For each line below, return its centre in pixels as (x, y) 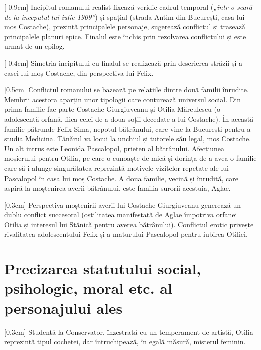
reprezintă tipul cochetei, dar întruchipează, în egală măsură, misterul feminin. (125, 342)
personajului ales (63, 308)
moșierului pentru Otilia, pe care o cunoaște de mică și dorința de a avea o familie (130, 158)
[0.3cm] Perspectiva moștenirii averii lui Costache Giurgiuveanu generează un (123, 204)
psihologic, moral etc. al (88, 288)
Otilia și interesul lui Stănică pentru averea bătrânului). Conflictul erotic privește (129, 224)
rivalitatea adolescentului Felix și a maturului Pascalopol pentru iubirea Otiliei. (126, 234)
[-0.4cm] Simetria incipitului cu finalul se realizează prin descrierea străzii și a (123, 62)
